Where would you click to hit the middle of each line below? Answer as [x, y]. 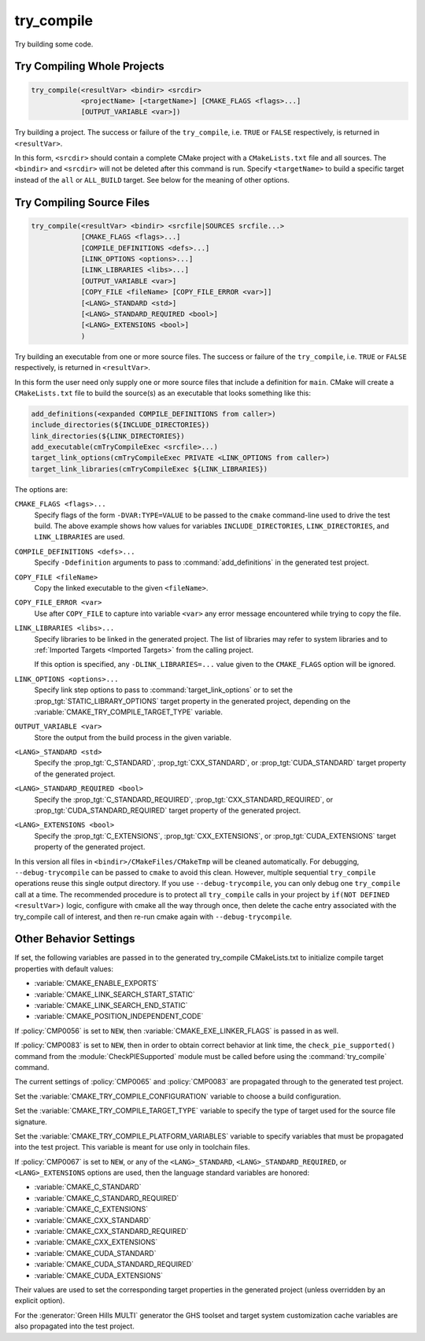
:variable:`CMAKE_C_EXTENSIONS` [91, 1209]
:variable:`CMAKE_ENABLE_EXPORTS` [96, 984]
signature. [31, 1121]
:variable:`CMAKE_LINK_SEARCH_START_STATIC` [115, 994]
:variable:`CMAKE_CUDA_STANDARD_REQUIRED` [114, 1265]
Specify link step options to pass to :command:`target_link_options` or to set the [164, 690]
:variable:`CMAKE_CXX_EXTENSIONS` [96, 1242]
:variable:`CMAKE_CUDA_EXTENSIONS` [98, 1275]
